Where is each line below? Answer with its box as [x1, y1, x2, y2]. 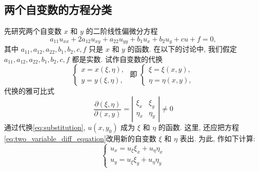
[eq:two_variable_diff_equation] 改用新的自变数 [4, 133, 156, 144]
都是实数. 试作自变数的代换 [72, 53, 163, 64]
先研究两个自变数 [4, 26, 62, 36]
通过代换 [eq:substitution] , [4, 122, 86, 133]
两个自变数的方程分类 [4, 2, 112, 17]
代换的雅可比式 [4, 85, 54, 96]
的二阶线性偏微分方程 [86, 26, 158, 36]
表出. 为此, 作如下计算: [180, 133, 255, 144]
